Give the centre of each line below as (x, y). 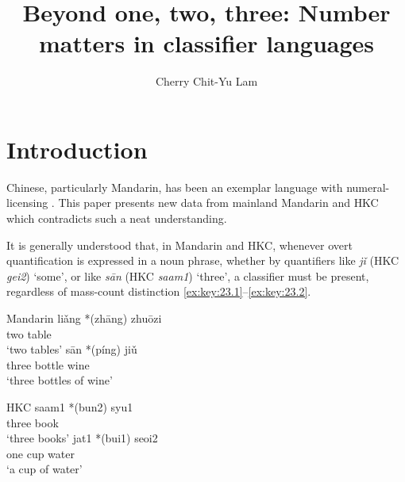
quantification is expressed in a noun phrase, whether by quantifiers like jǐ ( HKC (203, 260)
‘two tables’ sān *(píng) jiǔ (72, 349)
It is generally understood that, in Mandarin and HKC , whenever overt (179, 245)
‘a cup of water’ (44, 469)
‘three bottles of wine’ (60, 380)
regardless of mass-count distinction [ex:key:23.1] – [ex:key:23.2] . (159, 291)
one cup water (40, 453)
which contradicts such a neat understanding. (117, 218)
